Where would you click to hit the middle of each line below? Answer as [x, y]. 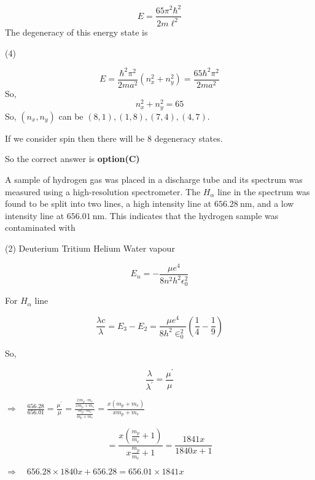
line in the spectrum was [264, 191]
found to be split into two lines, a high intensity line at [108, 203]
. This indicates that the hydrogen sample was [192, 215]
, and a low [273, 203]
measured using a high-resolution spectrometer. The [103, 191]
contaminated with [40, 227]
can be [71, 116]
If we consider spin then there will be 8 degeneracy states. [114, 138]
